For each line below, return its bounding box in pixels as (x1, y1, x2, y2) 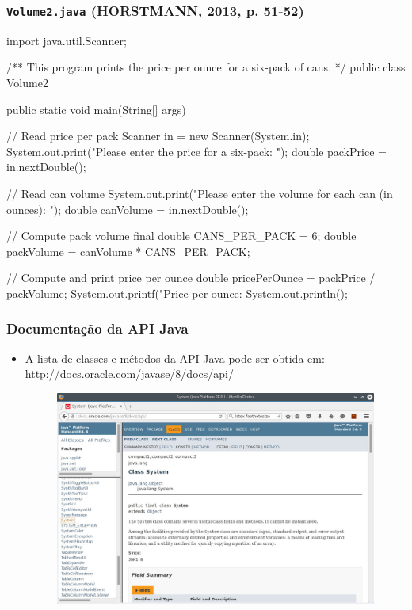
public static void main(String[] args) (6, 101, 186, 117)
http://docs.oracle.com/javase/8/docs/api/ (25, 365, 234, 382)
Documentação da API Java (6, 318, 189, 338)
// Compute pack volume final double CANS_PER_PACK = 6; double (6, 227, 357, 244)
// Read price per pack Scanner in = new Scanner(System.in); (6, 128, 310, 144)
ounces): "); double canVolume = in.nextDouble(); (6, 200, 249, 217)
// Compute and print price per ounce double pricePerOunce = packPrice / (6, 269, 376, 286)
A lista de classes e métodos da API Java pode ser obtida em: (25, 349, 325, 366)
